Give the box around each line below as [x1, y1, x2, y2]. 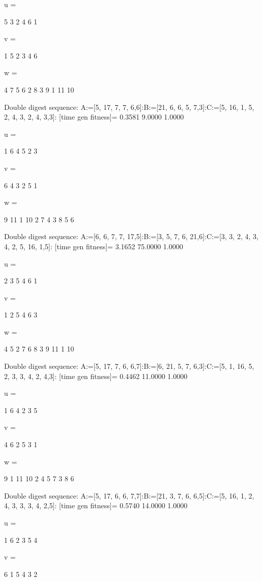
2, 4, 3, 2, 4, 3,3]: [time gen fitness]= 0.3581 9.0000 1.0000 [4, 111, 184, 122]
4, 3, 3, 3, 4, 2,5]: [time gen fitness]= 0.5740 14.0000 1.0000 [4, 500, 188, 511]
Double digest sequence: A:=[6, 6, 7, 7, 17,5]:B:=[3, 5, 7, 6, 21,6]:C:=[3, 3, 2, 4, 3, [4, 231, 258, 242]
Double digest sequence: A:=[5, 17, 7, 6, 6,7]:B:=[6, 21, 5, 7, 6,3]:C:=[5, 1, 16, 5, [4, 361, 254, 371]
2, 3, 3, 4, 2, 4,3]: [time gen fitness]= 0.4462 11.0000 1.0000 [4, 370, 188, 381]
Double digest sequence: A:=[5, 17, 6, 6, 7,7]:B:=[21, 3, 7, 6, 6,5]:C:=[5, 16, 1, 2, [4, 490, 254, 501]
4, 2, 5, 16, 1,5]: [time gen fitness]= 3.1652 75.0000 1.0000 [4, 241, 183, 251]
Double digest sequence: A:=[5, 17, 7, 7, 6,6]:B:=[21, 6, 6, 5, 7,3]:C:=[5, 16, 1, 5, [4, 101, 254, 112]
